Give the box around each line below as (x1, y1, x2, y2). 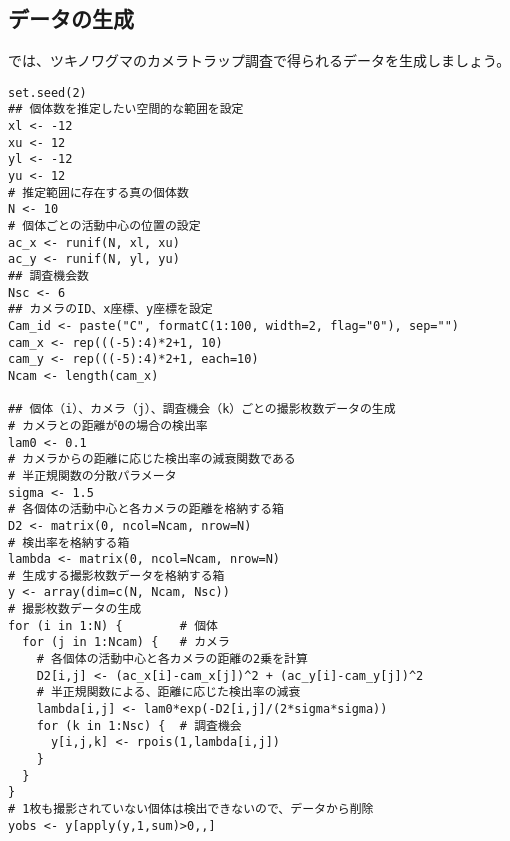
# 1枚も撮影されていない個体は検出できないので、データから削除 (8, 802, 374, 817)
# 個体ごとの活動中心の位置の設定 (8, 219, 201, 234)
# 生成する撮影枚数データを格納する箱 (8, 568, 225, 583)
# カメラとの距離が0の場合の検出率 (8, 418, 208, 433)
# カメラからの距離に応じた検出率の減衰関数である (8, 452, 296, 467)
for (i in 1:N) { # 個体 (8, 618, 218, 633)
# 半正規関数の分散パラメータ (8, 468, 177, 483)
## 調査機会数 (8, 269, 89, 284)
